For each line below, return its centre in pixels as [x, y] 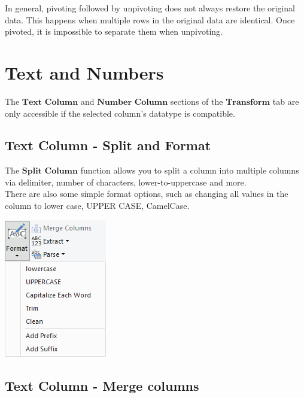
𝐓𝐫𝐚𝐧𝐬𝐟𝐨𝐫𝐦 [248, 102]
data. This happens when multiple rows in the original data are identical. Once [150, 19]
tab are [286, 101]
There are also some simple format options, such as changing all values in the [147, 194]
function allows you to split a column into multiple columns [190, 170]
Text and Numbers [84, 72]
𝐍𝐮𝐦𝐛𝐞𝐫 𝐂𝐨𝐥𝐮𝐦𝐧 [133, 102]
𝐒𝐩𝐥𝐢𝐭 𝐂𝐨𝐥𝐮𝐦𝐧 [50, 171]
